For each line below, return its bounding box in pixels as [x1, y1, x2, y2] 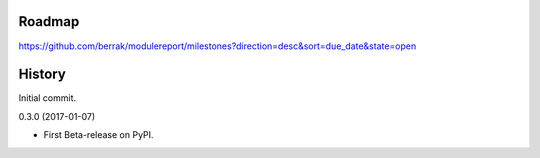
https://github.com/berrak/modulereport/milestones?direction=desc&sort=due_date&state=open [18, 40, 417, 52]
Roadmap [18, 13, 80, 30]
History [18, 66, 67, 83]
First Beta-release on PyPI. [43, 129, 154, 141]
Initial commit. [18, 92, 77, 104]
